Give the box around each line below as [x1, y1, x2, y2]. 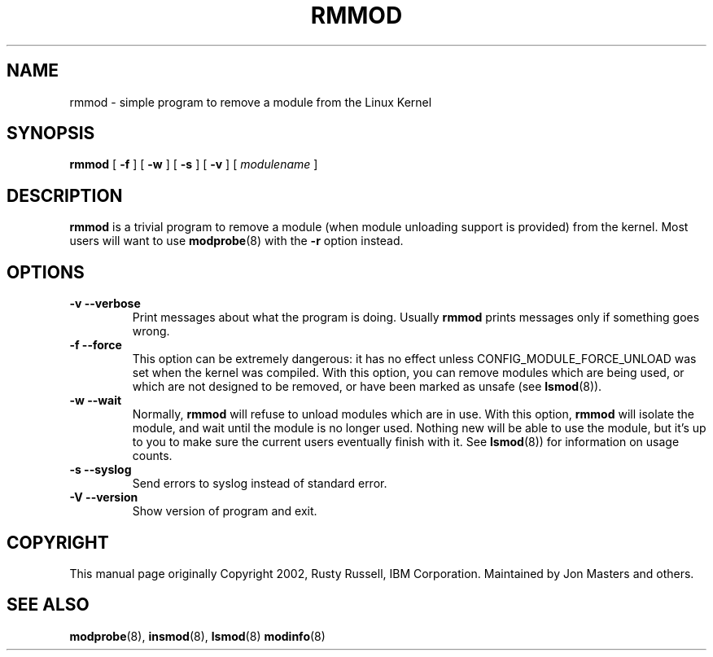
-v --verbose [69, 296, 141, 311]
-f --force [69, 338, 122, 353]
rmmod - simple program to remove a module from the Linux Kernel [69, 94, 432, 109]
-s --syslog [69, 462, 132, 477]
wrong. [132, 324, 170, 339]
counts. [132, 449, 173, 463]
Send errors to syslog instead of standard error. [132, 476, 387, 491]
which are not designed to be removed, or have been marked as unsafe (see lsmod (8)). [132, 379, 602, 394]
